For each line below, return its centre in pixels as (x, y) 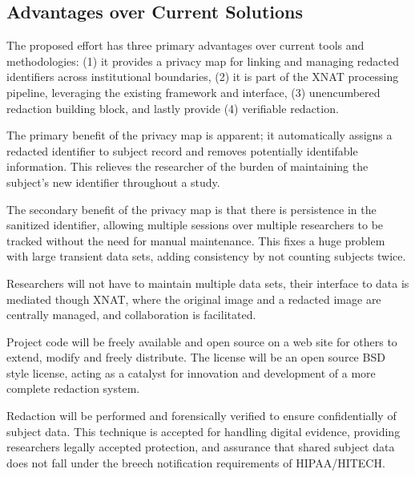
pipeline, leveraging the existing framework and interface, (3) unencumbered (193, 92)
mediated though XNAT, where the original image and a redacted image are (194, 299)
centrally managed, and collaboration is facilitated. (131, 315)
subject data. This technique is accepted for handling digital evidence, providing (203, 431)
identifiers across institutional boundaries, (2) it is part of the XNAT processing (203, 77)
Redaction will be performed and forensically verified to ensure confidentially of (201, 416)
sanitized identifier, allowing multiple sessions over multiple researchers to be (195, 225)
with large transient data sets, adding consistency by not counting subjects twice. (206, 256)
